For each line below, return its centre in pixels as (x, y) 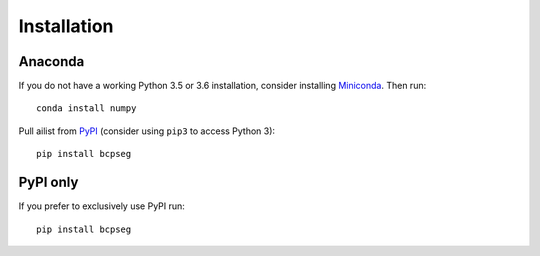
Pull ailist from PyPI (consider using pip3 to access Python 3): (146, 131)
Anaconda (51, 61)
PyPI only (48, 182)
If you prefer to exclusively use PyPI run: (101, 206)
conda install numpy (86, 108)
